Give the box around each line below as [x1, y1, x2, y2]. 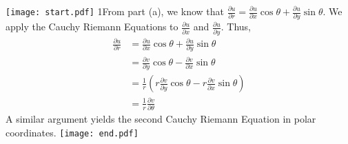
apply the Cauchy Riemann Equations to [6, 19, 178, 34]
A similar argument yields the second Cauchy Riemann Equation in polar [6, 112, 316, 126]
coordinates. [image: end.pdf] [6, 125, 139, 139]
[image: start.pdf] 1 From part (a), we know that [6, 4, 224, 18]
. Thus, [221, 19, 251, 34]
